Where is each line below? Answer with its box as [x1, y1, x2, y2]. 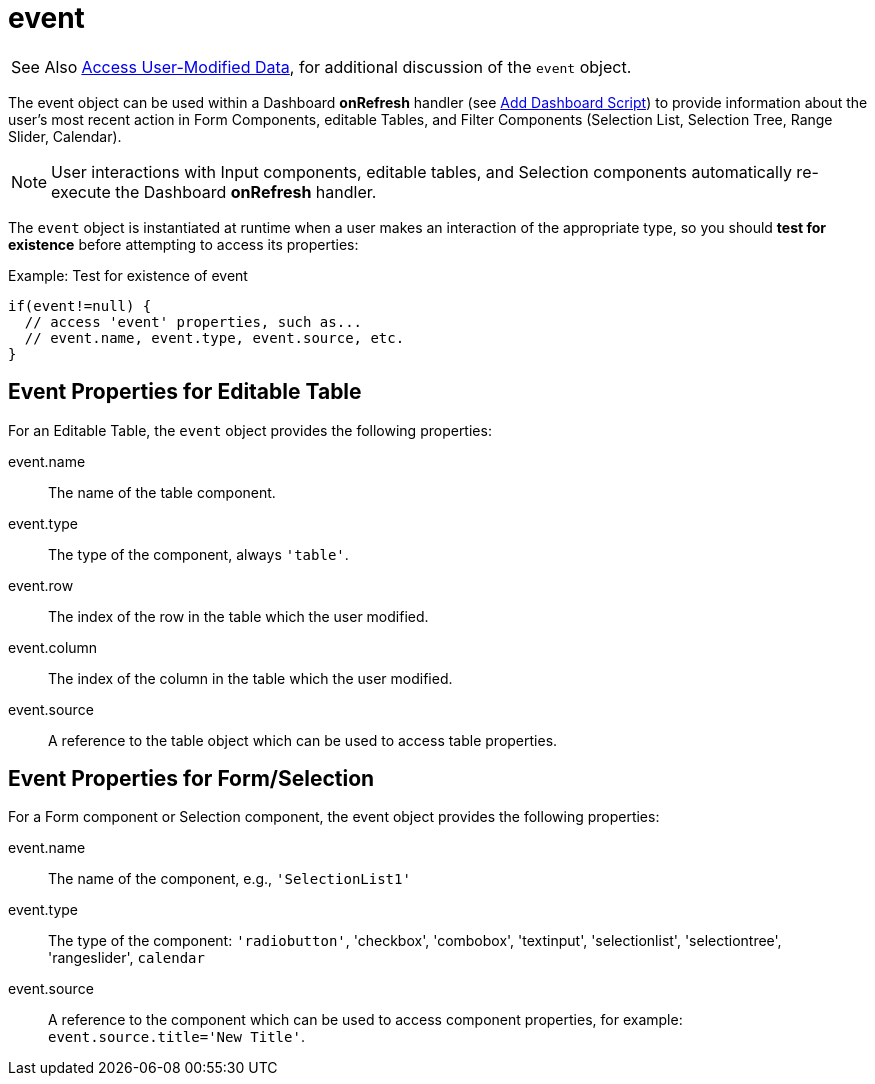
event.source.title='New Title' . [48, 1028, 305, 1046]
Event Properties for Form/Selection [8, 766, 375, 792]
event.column [8, 638, 98, 656]
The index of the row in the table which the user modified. [48, 607, 429, 625]
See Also [11, 56, 78, 77]
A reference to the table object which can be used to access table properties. [48, 731, 558, 749]
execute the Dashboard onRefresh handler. [51, 181, 377, 202]
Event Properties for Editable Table [8, 379, 362, 405]
